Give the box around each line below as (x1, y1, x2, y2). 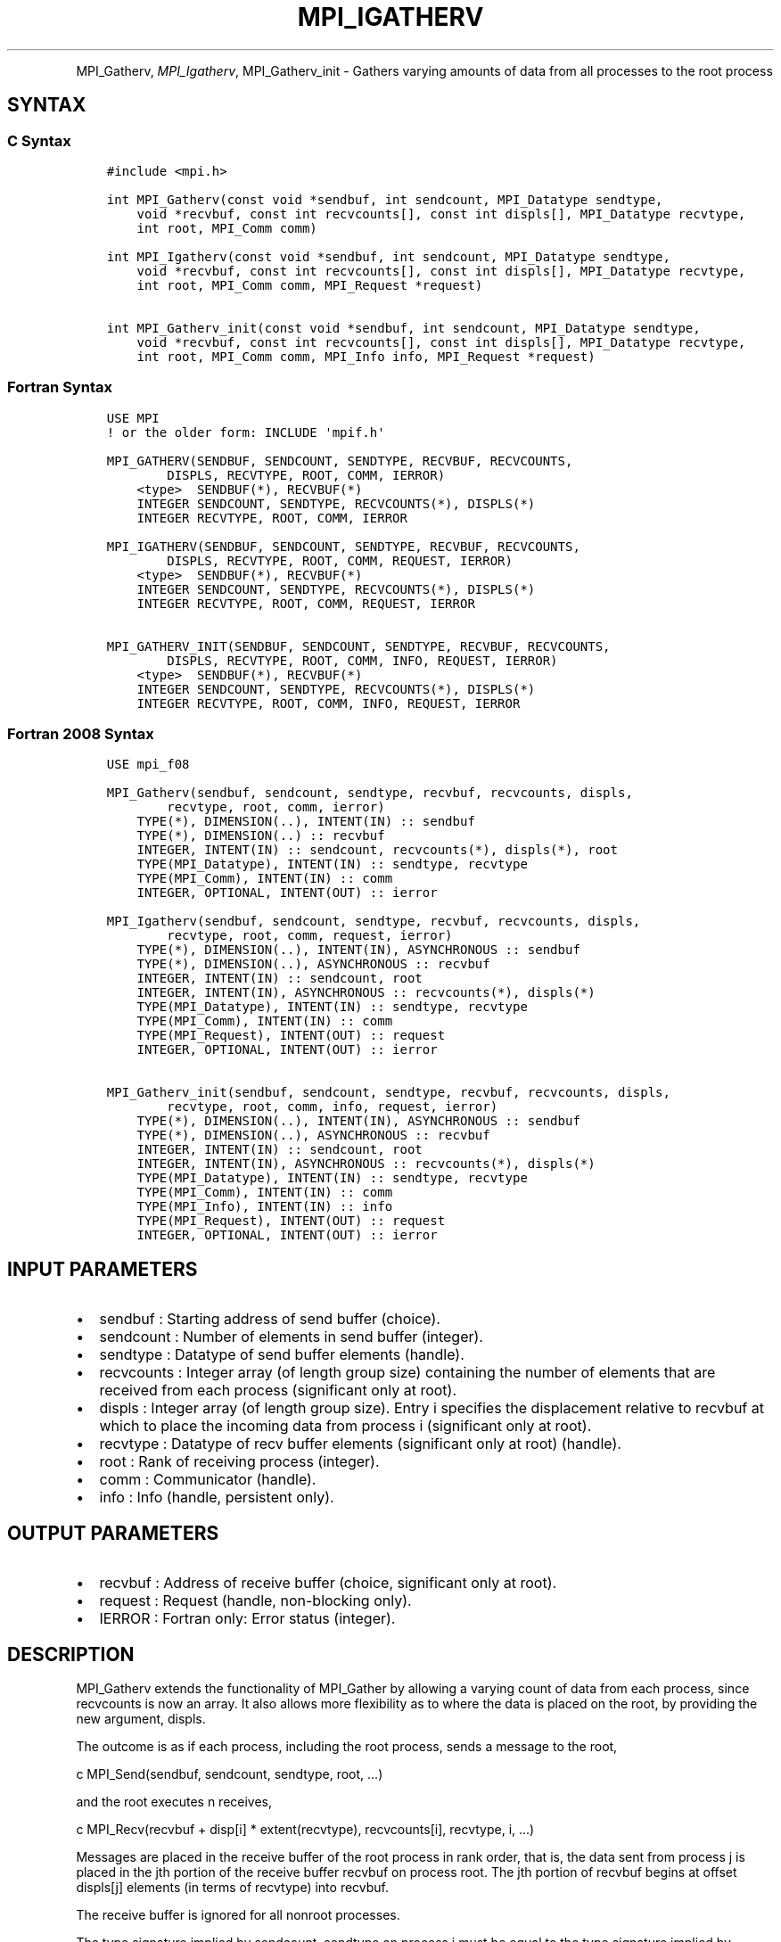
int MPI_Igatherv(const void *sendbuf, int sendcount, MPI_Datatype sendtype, (106, 249, 670, 264)
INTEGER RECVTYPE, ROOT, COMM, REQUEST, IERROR (136, 596, 475, 611)
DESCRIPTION (7, 1642, 135, 1666)
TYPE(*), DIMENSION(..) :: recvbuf (136, 828, 385, 843)
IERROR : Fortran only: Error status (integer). (99, 1609, 396, 1628)
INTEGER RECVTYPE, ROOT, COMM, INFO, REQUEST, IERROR (136, 695, 521, 711)
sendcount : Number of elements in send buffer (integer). (99, 1328, 483, 1346)
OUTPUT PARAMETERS (7, 1521, 219, 1544)
